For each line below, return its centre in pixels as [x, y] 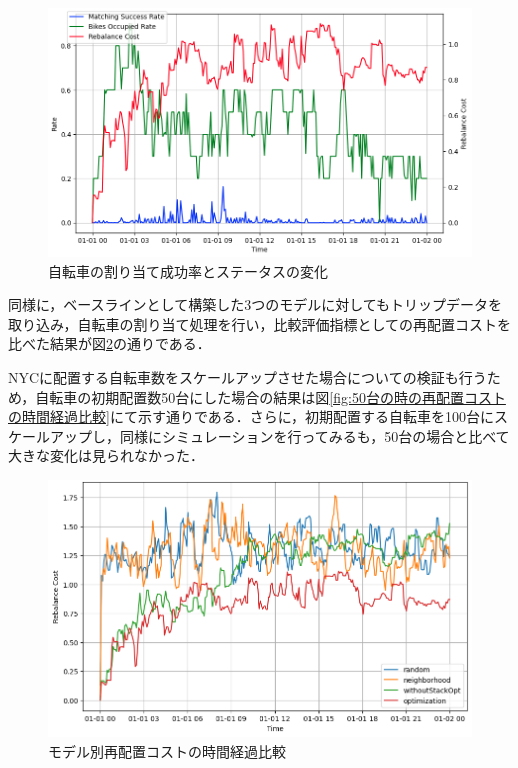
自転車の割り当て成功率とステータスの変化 [188, 270]
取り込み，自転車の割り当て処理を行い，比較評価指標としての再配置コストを [260, 323]
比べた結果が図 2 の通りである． [109, 343]
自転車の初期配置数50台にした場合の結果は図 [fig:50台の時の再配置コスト [270, 396]
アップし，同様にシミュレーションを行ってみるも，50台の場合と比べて [279, 435]
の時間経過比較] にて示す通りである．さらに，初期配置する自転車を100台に [251, 416]
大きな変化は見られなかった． [106, 455]
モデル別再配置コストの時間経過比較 [167, 750]
